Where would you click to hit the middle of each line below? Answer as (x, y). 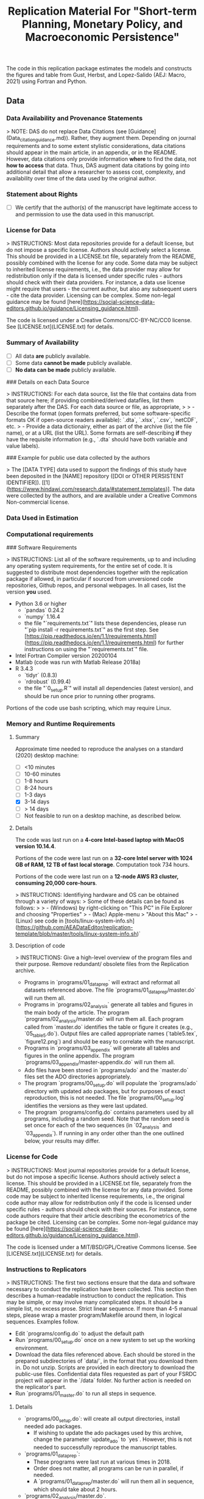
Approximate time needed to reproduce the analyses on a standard (99, 749)
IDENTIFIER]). (23, 482)
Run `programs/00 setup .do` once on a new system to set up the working (105, 1340)
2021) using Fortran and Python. (47, 81)
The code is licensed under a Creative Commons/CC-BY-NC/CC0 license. (99, 320)
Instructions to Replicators (47, 1269)
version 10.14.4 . (35, 846)
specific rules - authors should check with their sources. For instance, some (102, 1209)
